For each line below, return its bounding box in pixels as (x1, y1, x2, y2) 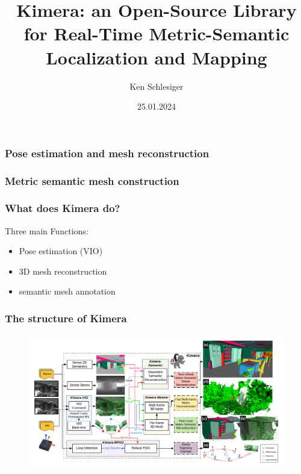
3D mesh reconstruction (19, 264, 107, 277)
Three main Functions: (5, 224, 88, 237)
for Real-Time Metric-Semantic (23, 21, 290, 46)
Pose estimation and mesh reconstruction (5, 145, 209, 160)
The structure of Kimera (5, 310, 127, 325)
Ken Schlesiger (129, 80, 184, 92)
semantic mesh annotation (19, 285, 116, 298)
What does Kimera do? (5, 201, 120, 216)
